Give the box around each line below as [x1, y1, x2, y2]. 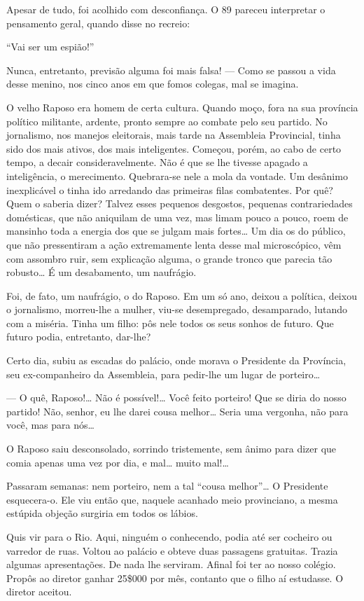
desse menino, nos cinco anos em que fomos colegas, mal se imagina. [6, 76, 299, 91]
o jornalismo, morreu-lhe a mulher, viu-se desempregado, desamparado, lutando [6, 302, 348, 317]
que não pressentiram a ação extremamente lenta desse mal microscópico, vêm [6, 237, 342, 251]
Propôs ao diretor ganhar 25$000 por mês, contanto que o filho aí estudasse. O [6, 570, 344, 585]
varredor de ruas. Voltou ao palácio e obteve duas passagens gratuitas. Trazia [6, 543, 338, 558]
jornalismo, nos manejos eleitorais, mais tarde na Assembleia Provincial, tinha [6, 127, 341, 142]
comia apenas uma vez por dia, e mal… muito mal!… [6, 455, 229, 469]
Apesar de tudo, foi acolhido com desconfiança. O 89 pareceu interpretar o [6, 2, 325, 16]
